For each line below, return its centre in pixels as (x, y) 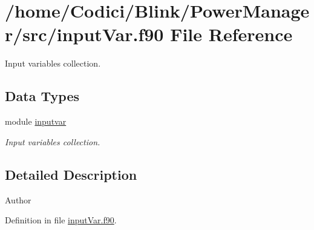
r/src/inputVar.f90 (84, 34)
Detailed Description (71, 174)
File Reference (231, 34)
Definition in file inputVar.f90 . (61, 220)
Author (18, 199)
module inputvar (36, 121)
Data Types (42, 96)
